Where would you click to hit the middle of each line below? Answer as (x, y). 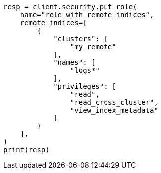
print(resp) (27, 150)
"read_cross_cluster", (114, 102)
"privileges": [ (85, 86)
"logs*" (85, 70)
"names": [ (75, 62)
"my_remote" (93, 47)
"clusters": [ (81, 39)
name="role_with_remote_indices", (87, 15)
